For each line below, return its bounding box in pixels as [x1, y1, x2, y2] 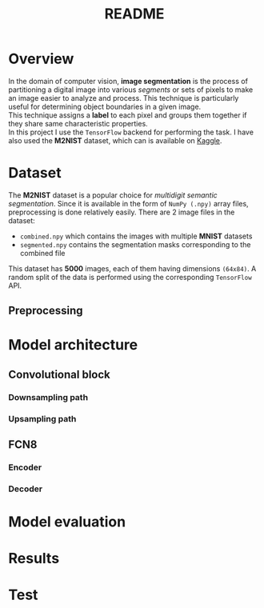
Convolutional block [8, 367, 110, 381]
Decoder [8, 483, 42, 494]
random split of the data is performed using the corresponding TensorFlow [8, 272, 252, 282]
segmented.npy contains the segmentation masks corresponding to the [19, 239, 251, 249]
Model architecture [8, 336, 138, 354]
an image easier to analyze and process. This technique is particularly [8, 93, 239, 102]
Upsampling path [8, 413, 77, 424]
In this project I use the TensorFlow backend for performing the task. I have [8, 127, 254, 137]
